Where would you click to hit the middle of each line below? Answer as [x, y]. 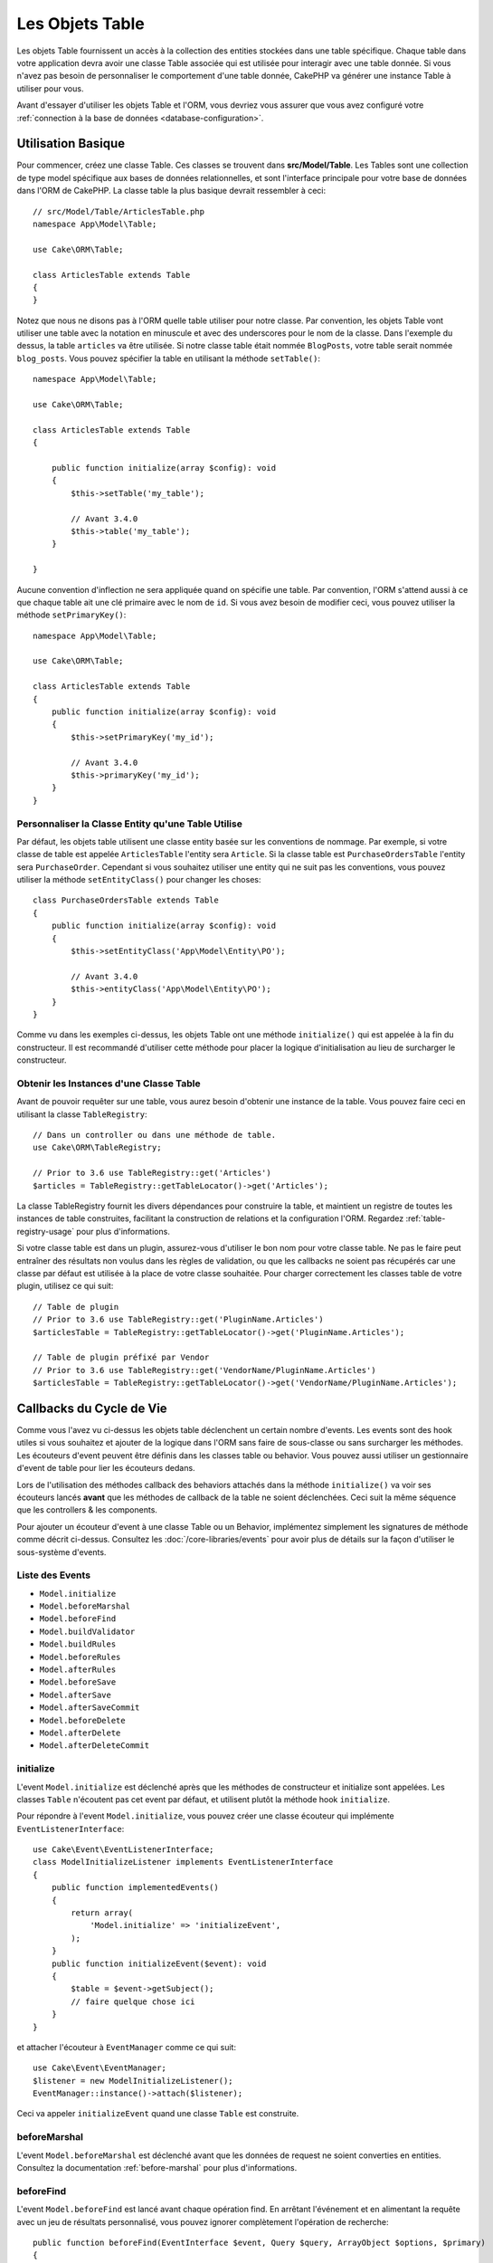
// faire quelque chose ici [133, 2001]
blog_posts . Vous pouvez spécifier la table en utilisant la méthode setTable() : [169, 358]
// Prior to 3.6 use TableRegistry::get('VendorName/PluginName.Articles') [204, 1370]
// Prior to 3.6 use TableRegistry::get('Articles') [152, 1173]
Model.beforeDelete [82, 1720]
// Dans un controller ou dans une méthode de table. [154, 1135]
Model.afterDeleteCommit [94, 1746]
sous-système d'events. [62, 1552]
